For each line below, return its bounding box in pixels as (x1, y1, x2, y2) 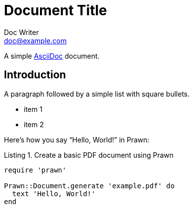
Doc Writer (4, 28, 39, 36)
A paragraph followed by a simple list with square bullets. (4, 89, 190, 98)
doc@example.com (4, 36, 67, 45)
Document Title (4, 2, 107, 19)
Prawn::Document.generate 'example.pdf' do (4, 181, 175, 190)
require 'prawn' (4, 166, 67, 174)
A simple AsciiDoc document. (4, 51, 100, 60)
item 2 (24, 120, 44, 129)
